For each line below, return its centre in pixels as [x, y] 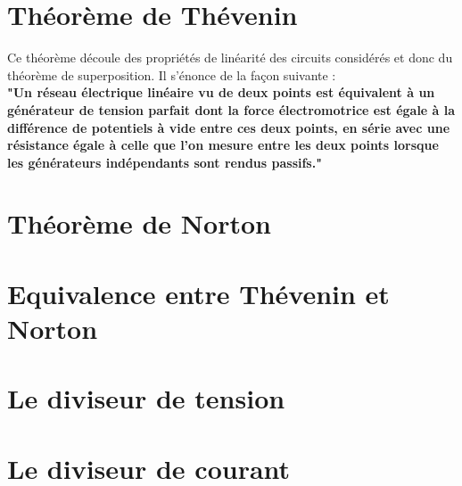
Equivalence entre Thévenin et [198, 293]
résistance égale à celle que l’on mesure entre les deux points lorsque [223, 145]
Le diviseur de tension [146, 398]
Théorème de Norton [139, 223]
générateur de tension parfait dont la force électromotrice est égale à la [231, 109]
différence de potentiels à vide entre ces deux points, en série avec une [229, 127]
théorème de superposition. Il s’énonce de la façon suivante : [172, 74]
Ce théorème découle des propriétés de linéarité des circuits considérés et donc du [230, 58]
